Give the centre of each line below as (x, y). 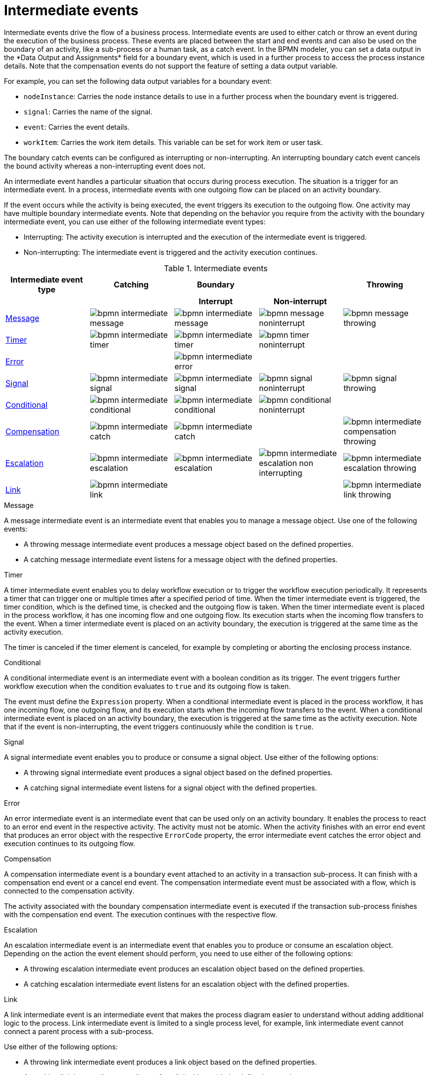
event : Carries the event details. (77, 127)
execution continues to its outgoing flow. (70, 843)
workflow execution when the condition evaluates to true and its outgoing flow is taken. (148, 686)
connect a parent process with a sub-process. (79, 1031)
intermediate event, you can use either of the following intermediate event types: (135, 221)
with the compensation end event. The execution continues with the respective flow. (141, 914)
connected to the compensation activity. (69, 891)
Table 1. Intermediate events (216, 268)
